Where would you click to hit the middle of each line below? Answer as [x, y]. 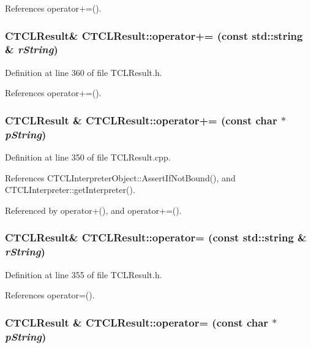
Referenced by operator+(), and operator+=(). [93, 210]
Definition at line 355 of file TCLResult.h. [84, 274]
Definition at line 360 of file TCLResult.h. [84, 72]
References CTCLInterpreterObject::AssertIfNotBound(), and [120, 177]
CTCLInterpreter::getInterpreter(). [70, 190]
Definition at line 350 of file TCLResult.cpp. [88, 157]
